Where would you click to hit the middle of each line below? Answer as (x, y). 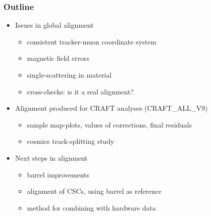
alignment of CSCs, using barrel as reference (94, 191)
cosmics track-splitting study (71, 141)
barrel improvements (58, 174)
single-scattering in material (69, 75)
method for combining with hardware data (91, 207)
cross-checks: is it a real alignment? (80, 91)
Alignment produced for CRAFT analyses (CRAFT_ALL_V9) (111, 108)
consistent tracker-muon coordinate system (92, 41)
